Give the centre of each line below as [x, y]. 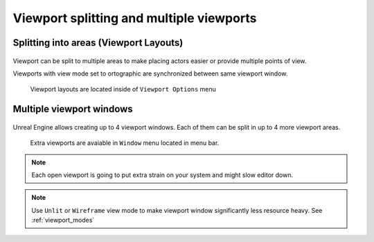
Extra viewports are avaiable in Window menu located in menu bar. [125, 143]
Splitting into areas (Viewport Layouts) [98, 43]
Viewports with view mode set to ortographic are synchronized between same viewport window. [150, 74]
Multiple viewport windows [73, 109]
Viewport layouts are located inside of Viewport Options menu [123, 89]
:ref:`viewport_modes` [63, 220]
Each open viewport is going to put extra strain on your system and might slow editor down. [162, 175]
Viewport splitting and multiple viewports [135, 18]
